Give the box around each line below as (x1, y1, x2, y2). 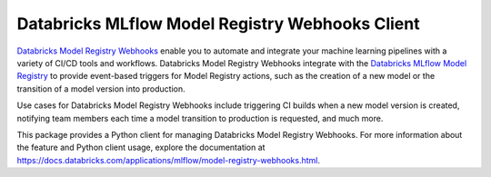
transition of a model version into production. (16, 83, 185, 94)
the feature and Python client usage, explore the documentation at (16, 142, 266, 153)
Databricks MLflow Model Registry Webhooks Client (16, 14, 420, 34)
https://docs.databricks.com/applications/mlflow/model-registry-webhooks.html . (16, 154, 321, 165)
